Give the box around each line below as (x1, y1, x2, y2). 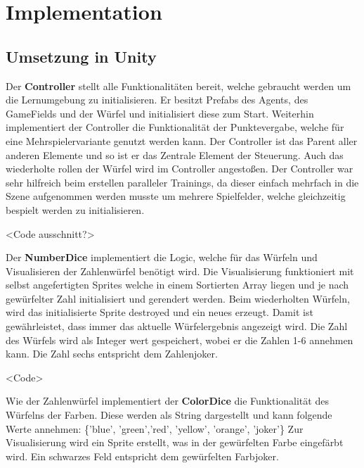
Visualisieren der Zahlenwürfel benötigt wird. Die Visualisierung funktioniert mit (6, 263, 354, 278)
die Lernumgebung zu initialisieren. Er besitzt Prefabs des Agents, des (6, 92, 308, 107)
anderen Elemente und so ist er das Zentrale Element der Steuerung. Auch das (6, 147, 344, 162)
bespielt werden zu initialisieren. (6, 202, 145, 217)
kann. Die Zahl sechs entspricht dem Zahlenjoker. (6, 346, 218, 361)
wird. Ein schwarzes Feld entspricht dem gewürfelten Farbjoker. (6, 448, 279, 463)
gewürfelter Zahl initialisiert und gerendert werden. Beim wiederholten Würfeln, (6, 291, 350, 305)
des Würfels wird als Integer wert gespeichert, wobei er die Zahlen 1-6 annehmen (6, 332, 353, 347)
